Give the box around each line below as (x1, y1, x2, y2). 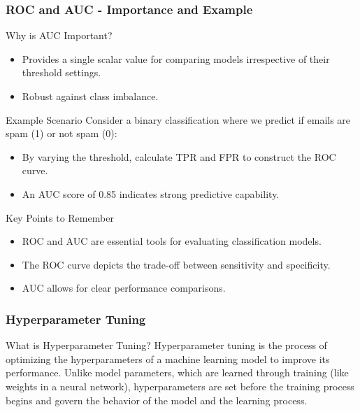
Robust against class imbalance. (22, 89, 159, 103)
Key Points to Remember (6, 210, 114, 225)
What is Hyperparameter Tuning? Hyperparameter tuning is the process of (6, 338, 327, 353)
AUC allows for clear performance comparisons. (22, 280, 226, 295)
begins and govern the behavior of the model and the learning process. (6, 392, 308, 407)
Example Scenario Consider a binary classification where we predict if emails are (6, 112, 351, 127)
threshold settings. (22, 65, 101, 80)
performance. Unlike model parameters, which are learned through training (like (6, 365, 349, 380)
